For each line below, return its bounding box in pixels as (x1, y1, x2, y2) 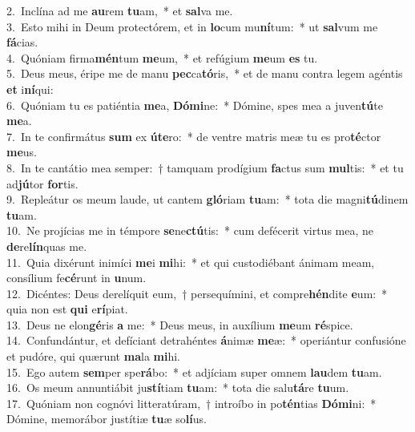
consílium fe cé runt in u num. (6, 269, 147, 286)
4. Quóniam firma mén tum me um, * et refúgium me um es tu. (6, 49, 318, 66)
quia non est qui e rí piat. (6, 301, 128, 317)
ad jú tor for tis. (6, 175, 79, 192)
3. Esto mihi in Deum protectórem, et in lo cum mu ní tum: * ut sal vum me (6, 18, 378, 34)
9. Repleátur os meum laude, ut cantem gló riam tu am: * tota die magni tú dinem (6, 191, 409, 208)
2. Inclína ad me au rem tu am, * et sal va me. (6, 2, 233, 18)
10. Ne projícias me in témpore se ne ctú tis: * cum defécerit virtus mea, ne (6, 222, 374, 239)
